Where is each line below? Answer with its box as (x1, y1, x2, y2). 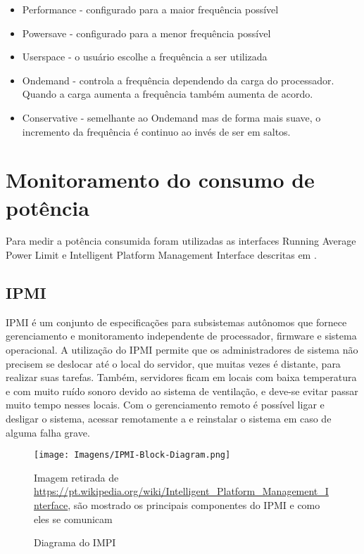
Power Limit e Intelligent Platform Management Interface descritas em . (6, 247, 317, 262)
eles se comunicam (34, 511, 113, 526)
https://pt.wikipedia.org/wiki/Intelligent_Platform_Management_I (34, 484, 329, 498)
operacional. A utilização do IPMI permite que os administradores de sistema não (6, 342, 358, 357)
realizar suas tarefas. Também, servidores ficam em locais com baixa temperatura (6, 370, 357, 385)
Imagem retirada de (34, 470, 119, 484)
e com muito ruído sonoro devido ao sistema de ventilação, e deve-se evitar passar (6, 383, 358, 398)
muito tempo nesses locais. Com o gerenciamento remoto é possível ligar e (6, 397, 325, 412)
